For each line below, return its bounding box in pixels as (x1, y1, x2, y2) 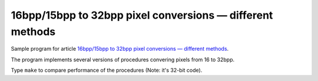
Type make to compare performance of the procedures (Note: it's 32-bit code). (11, 67, 203, 74)
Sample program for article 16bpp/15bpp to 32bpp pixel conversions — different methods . (11, 45, 229, 52)
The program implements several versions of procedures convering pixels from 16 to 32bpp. (11, 56, 235, 63)
